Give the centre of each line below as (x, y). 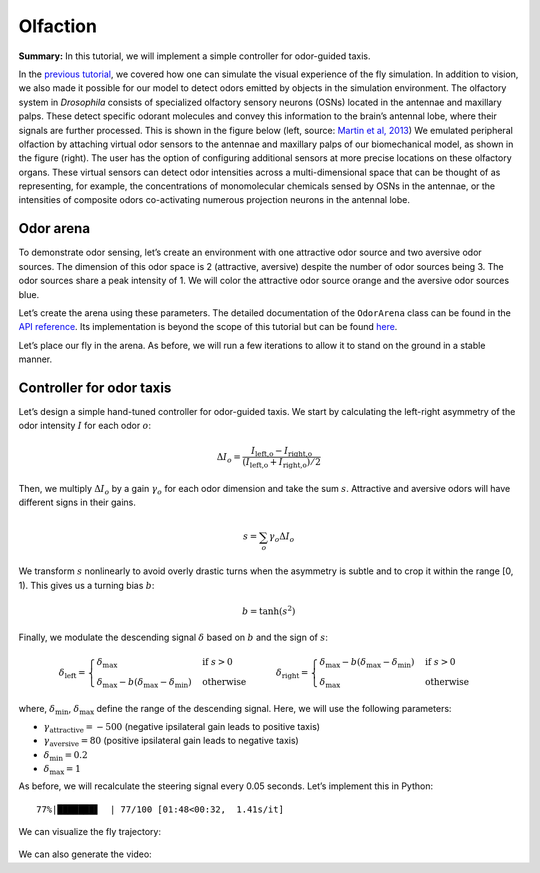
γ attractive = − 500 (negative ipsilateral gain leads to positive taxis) (181, 728)
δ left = (72, 673)
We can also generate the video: (85, 854)
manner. (35, 359)
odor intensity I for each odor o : (85, 426)
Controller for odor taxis (95, 387)
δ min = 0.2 (66, 756)
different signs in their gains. (77, 502)
